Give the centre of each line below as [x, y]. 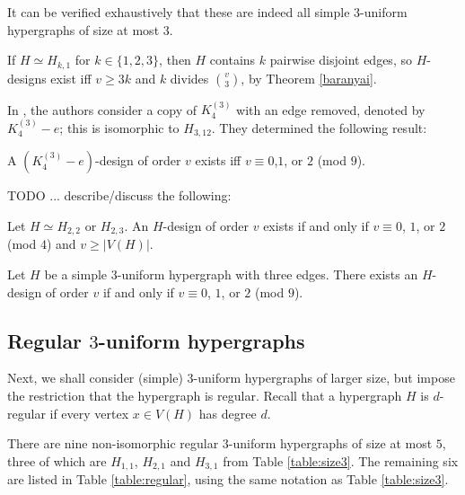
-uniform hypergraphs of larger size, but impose [324, 378]
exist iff [71, 78]
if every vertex [89, 413]
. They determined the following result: [319, 127]
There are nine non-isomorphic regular [113, 443]
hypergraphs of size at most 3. [90, 29]
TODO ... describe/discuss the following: [119, 195]
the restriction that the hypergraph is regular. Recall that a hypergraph [205, 395]
